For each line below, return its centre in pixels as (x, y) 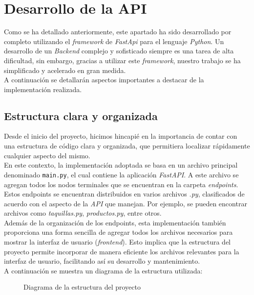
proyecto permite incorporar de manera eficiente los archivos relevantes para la (122, 251)
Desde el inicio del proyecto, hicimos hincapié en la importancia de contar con (121, 136)
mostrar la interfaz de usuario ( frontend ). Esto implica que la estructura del (117, 242)
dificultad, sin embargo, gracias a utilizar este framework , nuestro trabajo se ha (122, 60)
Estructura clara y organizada (81, 115)
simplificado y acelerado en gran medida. (65, 70)
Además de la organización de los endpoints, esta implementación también (115, 222)
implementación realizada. (43, 89)
